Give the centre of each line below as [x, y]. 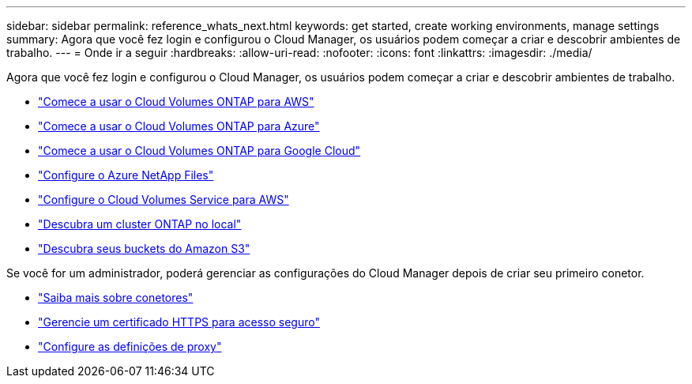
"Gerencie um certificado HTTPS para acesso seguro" [179, 322]
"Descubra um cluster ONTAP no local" [140, 224]
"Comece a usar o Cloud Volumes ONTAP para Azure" [179, 126]
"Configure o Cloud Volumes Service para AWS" [164, 200]
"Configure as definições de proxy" [130, 346]
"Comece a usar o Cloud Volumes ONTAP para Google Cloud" [199, 151]
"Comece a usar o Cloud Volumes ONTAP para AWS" [176, 102]
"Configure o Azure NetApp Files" [126, 175]
